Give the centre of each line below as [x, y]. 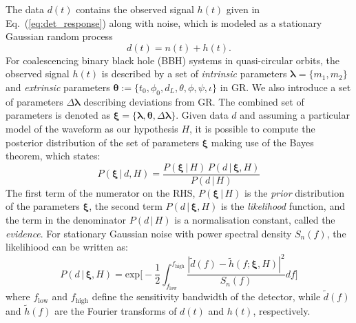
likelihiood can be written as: [67, 247]
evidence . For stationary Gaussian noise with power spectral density [149, 233]
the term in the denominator [66, 219]
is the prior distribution [294, 192]
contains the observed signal [135, 9]
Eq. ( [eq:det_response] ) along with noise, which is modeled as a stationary [164, 22]
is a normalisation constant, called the [255, 219]
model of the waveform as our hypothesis [92, 128]
